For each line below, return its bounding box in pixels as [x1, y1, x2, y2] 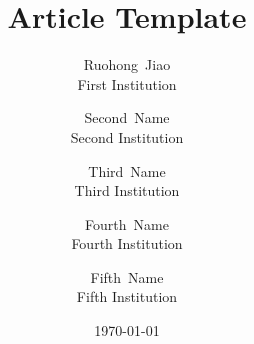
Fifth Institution [76, 286, 178, 307]
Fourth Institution [71, 233, 183, 254]
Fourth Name [85, 213, 169, 234]
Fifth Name [90, 266, 164, 287]
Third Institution [74, 180, 180, 201]
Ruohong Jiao [83, 54, 171, 75]
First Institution [77, 73, 177, 94]
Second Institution [70, 126, 184, 147]
